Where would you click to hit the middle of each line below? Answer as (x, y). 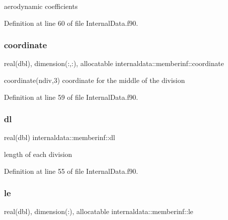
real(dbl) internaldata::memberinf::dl (60, 137)
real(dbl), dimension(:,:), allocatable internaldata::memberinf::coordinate (114, 63)
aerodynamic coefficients (41, 6)
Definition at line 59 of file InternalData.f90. (71, 97)
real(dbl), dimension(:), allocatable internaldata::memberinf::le (99, 211)
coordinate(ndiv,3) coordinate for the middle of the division (95, 80)
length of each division (38, 154)
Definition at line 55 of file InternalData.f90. (71, 171)
